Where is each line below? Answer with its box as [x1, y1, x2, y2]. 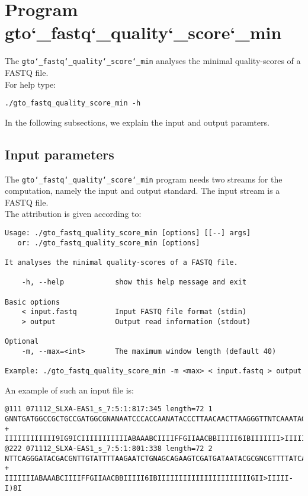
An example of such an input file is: [5, 383, 134, 396]
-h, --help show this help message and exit [21, 278, 247, 287]
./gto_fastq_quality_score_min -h [5, 99, 141, 108]
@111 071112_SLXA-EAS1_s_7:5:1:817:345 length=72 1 [5, 405, 213, 414]
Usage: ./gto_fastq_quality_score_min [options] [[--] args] [5, 229, 251, 238]
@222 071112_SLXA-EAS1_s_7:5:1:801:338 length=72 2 [5, 444, 213, 453]
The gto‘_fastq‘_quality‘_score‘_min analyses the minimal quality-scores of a [5, 55, 301, 67]
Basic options [5, 297, 60, 306]
